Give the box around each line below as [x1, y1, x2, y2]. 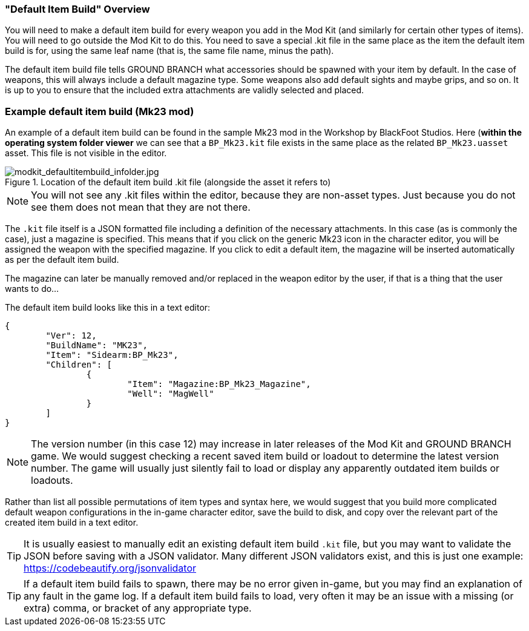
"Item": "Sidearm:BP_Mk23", [45, 350, 179, 360]
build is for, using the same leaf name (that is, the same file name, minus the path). [5, 45, 334, 56]
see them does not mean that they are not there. [31, 201, 251, 214]
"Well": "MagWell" [127, 389, 214, 399]
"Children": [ [45, 360, 113, 370]
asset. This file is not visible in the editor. [5, 148, 167, 159]
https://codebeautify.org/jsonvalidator [24, 562, 197, 575]
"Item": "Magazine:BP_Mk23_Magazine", [127, 379, 311, 389]
